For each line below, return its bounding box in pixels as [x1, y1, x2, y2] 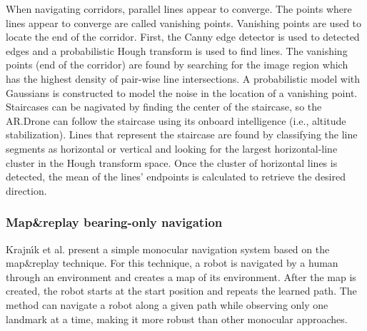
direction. [6, 183, 47, 198]
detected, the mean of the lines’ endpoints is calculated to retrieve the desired [6, 169, 346, 184]
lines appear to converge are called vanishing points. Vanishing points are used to [6, 15, 362, 30]
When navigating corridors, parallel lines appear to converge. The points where [6, 1, 352, 16]
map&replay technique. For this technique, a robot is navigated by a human [6, 255, 338, 270]
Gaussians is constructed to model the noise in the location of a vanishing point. [6, 85, 358, 100]
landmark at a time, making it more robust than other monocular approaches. [6, 311, 348, 326]
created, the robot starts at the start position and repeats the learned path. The [6, 283, 357, 298]
